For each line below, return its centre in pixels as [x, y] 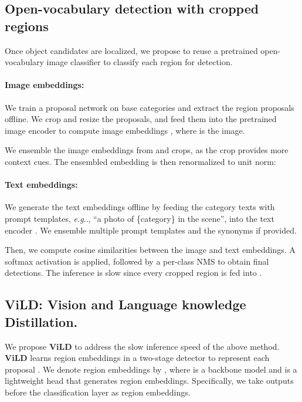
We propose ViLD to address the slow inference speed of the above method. [142, 346]
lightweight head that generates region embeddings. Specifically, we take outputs [149, 381]
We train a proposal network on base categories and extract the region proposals [150, 107]
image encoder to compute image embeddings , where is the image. [125, 130]
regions [27, 26]
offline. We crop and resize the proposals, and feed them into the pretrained [141, 119]
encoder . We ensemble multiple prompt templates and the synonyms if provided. [151, 230]
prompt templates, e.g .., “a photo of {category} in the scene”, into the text [140, 218]
